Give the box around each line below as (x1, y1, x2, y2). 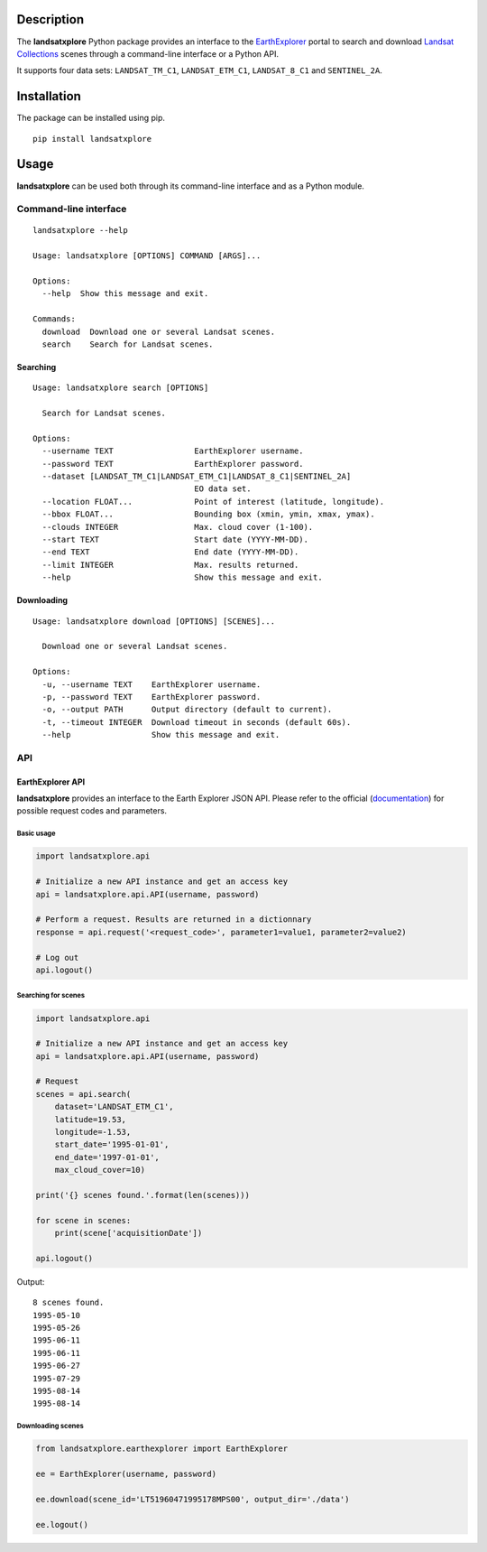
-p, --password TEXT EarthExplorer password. (41, 692, 262, 702)
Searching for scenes (16, 991, 86, 1000)
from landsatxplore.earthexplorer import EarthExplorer (35, 1444, 289, 1454)
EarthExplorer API (16, 776, 86, 787)
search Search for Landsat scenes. (41, 339, 214, 349)
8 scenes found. (32, 1297, 105, 1308)
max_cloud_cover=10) (54, 1165, 146, 1176)
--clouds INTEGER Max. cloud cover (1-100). (41, 522, 314, 532)
